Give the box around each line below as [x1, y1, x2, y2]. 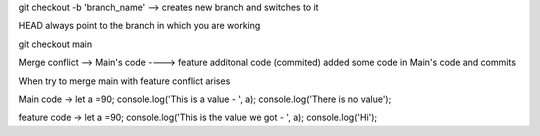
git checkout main [18, 38, 93, 50]
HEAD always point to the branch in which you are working [18, 20, 261, 32]
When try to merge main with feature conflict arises [18, 75, 231, 87]
